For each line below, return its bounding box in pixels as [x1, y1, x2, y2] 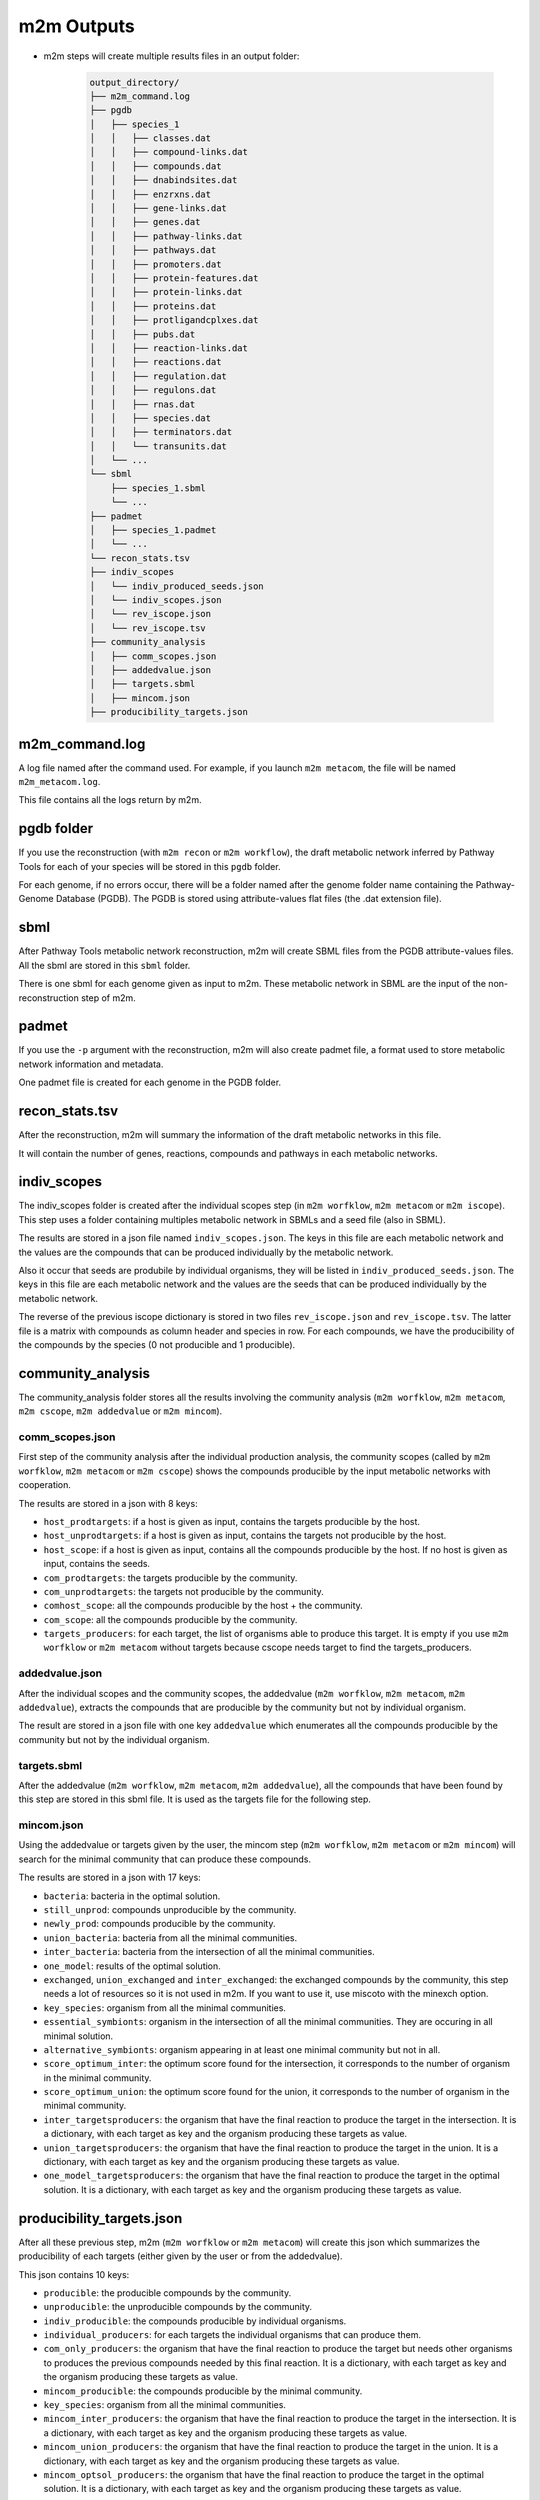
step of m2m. [80, 991, 137, 1004]
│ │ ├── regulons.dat [89, 385, 217, 396]
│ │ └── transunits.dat [89, 440, 227, 452]
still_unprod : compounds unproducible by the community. [43, 1904, 297, 1916]
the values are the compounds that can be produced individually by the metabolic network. [18, 1246, 394, 1258]
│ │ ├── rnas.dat [89, 398, 196, 410]
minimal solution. [43, 2030, 114, 2042]
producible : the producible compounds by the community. [43, 2286, 292, 2299]
